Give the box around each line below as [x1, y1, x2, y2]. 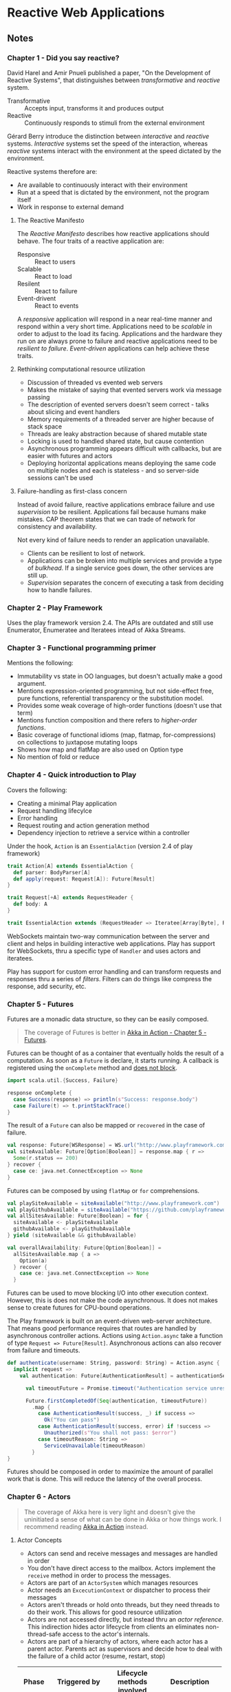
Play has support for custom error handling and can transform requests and [7, 967, 221, 976]
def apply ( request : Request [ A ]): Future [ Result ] [13, 875, 155, 883]
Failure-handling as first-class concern [16, 486, 127, 495]
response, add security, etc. [7, 982, 87, 990]
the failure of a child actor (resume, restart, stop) [27, 1651, 166, 1660]
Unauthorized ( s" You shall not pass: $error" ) [43, 1430, 177, 1437]
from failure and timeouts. [7, 1346, 80, 1355]
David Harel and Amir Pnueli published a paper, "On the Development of [7, 68, 211, 77]
